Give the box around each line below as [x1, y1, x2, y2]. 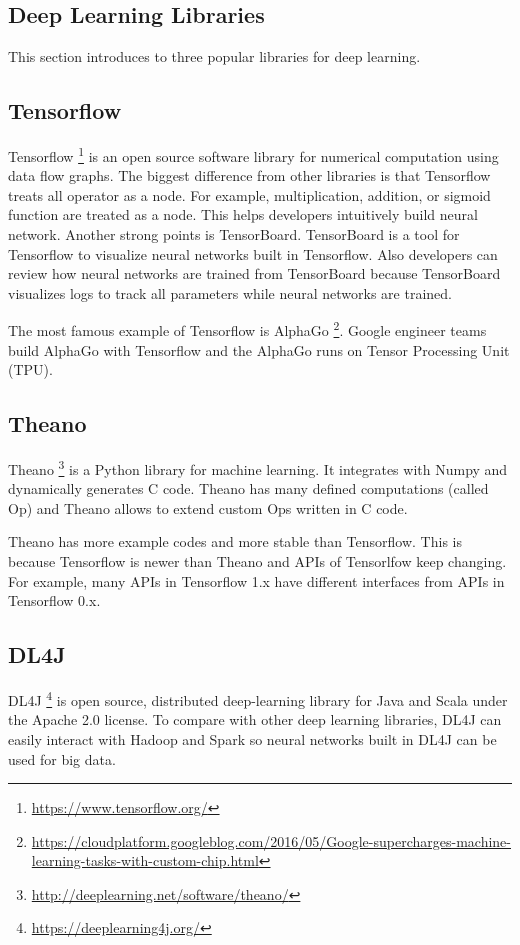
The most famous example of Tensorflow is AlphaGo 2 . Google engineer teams [8, 317, 487, 341]
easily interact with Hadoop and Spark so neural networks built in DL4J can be [8, 728, 497, 749]
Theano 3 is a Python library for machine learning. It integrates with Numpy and [8, 456, 508, 479]
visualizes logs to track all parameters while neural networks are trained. [8, 282, 452, 303]
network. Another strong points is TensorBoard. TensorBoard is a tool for [8, 224, 460, 245]
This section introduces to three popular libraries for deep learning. [8, 46, 421, 67]
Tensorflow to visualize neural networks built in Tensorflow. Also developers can [8, 243, 498, 264]
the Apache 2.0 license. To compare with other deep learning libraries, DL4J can [8, 709, 502, 730]
